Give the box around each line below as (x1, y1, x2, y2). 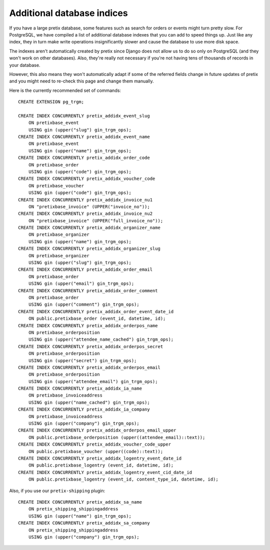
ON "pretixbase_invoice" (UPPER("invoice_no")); (28, 204, 150, 209)
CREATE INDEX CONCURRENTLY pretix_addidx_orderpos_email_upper (18, 428, 176, 433)
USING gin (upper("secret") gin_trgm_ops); (28, 358, 137, 363)
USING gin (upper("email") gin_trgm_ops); (28, 281, 134, 287)
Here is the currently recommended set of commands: (9, 87, 121, 93)
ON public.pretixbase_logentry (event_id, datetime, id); (28, 463, 174, 468)
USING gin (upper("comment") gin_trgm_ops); (28, 302, 139, 307)
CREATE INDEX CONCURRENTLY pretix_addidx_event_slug (18, 113, 150, 118)
